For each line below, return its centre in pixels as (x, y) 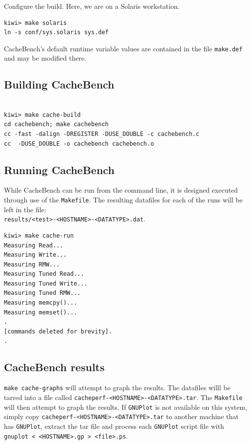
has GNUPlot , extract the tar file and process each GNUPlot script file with (114, 426)
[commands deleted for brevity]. (58, 331)
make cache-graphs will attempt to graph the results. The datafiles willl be (117, 388)
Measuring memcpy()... (41, 303)
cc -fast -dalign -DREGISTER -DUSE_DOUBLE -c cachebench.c (102, 134)
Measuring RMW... (32, 264)
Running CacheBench (59, 169)
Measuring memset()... (41, 312)
